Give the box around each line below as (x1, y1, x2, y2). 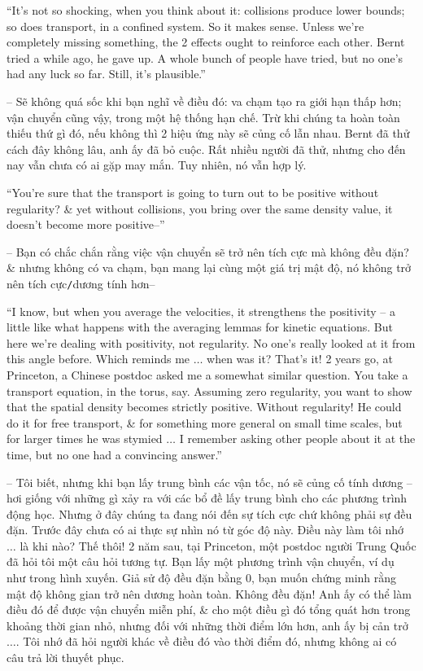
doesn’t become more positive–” (7, 216, 165, 233)
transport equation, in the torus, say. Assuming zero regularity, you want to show (7, 382, 412, 399)
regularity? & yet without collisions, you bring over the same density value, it (7, 200, 393, 217)
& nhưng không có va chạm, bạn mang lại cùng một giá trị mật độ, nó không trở (7, 259, 412, 276)
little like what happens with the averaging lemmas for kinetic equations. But (7, 318, 393, 335)
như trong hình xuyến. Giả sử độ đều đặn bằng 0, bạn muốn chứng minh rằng (7, 569, 397, 586)
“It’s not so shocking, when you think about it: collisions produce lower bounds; (7, 2, 405, 18)
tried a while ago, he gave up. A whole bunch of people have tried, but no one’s (7, 49, 403, 66)
